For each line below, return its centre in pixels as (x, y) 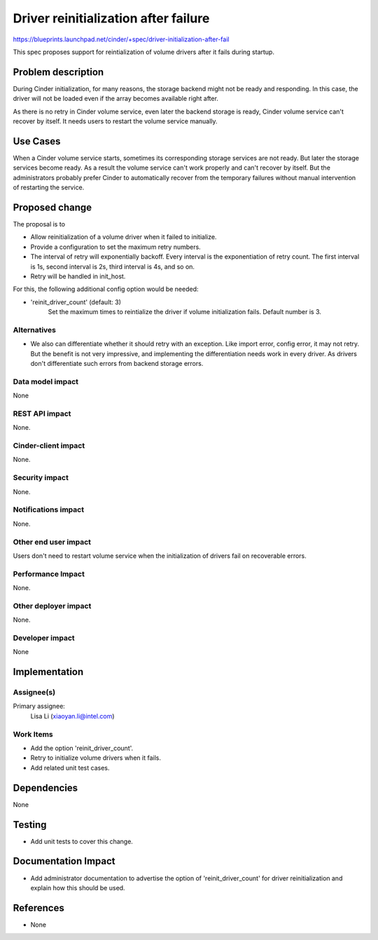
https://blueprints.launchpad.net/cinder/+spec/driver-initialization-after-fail (121, 39)
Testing (30, 825)
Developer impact (44, 638)
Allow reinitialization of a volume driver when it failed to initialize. (124, 237)
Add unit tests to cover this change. (82, 841)
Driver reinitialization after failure (111, 18)
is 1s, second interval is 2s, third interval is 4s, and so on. (113, 266)
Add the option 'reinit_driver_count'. (82, 748)
